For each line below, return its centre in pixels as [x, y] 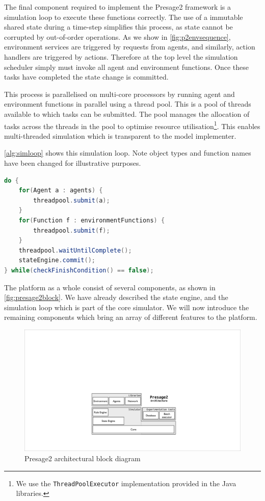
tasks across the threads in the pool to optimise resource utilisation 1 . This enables [132, 125]
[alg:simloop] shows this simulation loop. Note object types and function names [128, 153]
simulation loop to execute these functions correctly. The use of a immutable [124, 17]
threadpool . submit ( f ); [72, 230]
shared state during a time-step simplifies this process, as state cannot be [118, 27]
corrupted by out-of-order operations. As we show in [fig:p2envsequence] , [117, 36]
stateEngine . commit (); [57, 260]
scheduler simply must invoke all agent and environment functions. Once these [126, 67]
